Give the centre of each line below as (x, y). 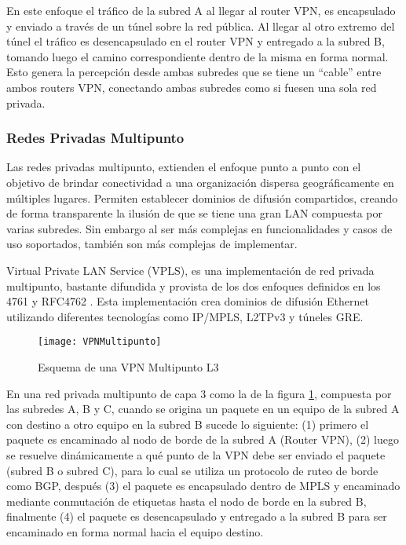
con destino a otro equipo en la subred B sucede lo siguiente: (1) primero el (188, 424)
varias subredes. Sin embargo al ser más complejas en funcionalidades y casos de (199, 228)
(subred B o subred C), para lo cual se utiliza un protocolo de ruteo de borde (192, 470)
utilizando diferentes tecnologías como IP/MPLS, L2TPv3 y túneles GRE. (185, 316)
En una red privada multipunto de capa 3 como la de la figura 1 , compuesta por (199, 393)
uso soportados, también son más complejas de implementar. (152, 244)
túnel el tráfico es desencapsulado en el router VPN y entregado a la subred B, (196, 41)
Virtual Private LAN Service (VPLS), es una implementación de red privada (190, 270)
